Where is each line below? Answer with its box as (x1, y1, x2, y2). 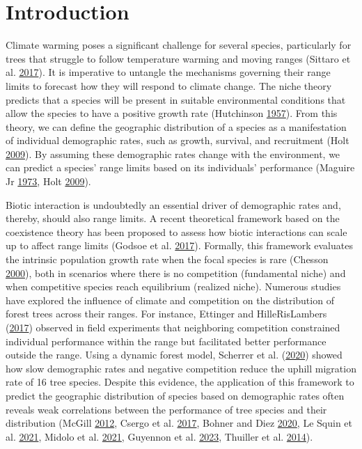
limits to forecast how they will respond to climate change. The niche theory (6, 78, 332, 93)
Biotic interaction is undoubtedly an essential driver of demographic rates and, (6, 197, 341, 212)
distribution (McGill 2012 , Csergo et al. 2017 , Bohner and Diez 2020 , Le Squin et (6, 416, 352, 430)
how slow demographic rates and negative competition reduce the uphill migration (6, 361, 356, 375)
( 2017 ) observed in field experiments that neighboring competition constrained (6, 320, 340, 334)
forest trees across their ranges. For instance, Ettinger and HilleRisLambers (6, 306, 327, 321)
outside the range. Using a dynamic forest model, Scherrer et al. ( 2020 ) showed (6, 347, 343, 362)
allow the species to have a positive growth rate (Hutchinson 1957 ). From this (6, 106, 338, 120)
